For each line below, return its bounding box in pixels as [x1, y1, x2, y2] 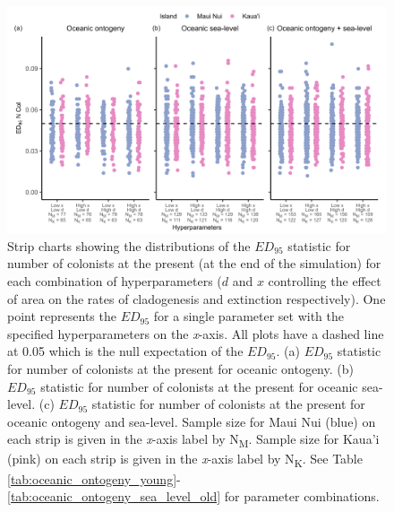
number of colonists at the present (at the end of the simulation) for [7, 254, 381, 273]
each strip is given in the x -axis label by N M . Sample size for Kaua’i [7, 430, 380, 451]
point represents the [7, 307, 116, 325]
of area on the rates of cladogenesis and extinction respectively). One [7, 289, 386, 308]
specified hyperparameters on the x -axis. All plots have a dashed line [7, 324, 384, 343]
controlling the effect [268, 271, 381, 290]
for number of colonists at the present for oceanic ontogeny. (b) [7, 359, 354, 377]
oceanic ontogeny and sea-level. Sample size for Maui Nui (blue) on [7, 412, 376, 430]
